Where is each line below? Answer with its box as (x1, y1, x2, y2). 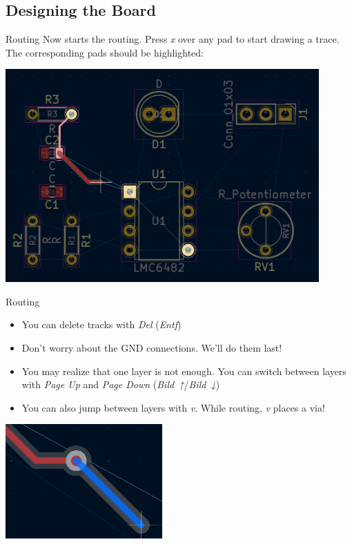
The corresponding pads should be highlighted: (6, 45, 204, 59)
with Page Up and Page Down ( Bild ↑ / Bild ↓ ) (21, 377, 220, 392)
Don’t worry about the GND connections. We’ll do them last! (21, 340, 282, 354)
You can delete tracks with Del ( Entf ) (21, 317, 182, 332)
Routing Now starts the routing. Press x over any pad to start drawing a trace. (6, 32, 340, 46)
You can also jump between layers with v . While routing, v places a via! (21, 400, 325, 414)
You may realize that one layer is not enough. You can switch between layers (21, 363, 346, 378)
